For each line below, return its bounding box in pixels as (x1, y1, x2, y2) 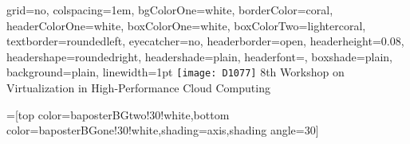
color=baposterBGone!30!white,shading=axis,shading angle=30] (6, 122, 319, 138)
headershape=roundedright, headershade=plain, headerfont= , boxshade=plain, (6, 48, 392, 64)
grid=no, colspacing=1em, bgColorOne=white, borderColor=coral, (6, 2, 333, 18)
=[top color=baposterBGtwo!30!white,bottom (6, 106, 230, 123)
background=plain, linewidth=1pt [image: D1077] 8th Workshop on (6, 64, 345, 80)
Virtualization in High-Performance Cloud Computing (6, 80, 270, 96)
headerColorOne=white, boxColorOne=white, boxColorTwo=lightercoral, (6, 17, 366, 33)
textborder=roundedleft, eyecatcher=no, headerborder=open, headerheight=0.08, (6, 33, 404, 49)
